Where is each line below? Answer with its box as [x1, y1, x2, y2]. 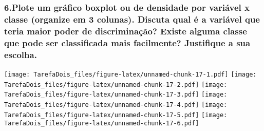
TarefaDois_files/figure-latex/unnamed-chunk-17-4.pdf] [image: [4, 101, 228, 108]
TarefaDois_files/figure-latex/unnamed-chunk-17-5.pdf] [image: [4, 111, 228, 119]
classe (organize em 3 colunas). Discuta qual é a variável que [4, 12, 260, 25]
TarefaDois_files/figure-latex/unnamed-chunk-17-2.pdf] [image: [4, 81, 228, 88]
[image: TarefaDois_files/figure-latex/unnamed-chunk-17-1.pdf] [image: [4, 70, 257, 78]
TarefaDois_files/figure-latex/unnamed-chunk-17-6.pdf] [4, 120, 199, 127]
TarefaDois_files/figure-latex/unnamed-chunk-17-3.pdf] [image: [4, 91, 228, 99]
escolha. [4, 48, 37, 61]
